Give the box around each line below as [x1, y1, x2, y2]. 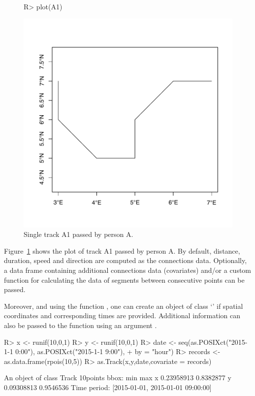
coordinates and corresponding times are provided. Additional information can [4, 310, 241, 321]
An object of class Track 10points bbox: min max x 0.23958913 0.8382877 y [4, 372, 231, 383]
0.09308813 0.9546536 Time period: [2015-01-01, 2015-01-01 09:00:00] [4, 382, 212, 392]
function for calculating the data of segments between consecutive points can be [4, 274, 245, 285]
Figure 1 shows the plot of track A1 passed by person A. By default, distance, [4, 245, 240, 256]
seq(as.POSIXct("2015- [178, 336, 248, 347]
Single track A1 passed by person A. [24, 229, 133, 239]
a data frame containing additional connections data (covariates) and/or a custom [4, 264, 252, 275]
